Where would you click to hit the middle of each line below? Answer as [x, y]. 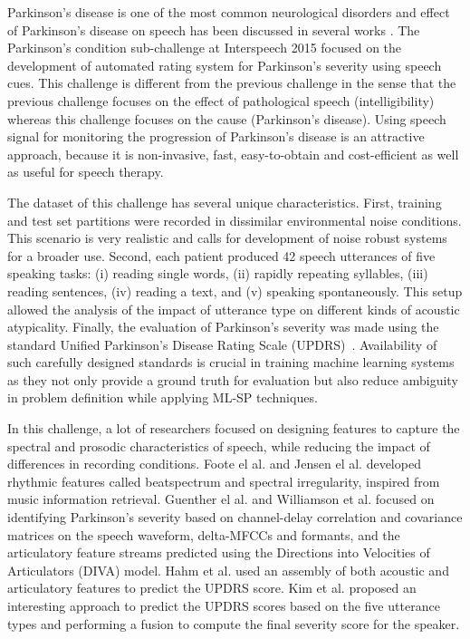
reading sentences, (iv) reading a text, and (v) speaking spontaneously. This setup [235, 290]
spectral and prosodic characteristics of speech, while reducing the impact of [219, 445]
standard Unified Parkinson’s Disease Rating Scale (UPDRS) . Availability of [222, 344]
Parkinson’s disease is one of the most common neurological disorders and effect [229, 12]
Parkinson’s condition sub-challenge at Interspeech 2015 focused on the [205, 48]
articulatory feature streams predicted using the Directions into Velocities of [219, 552]
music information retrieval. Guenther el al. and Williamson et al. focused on [221, 499]
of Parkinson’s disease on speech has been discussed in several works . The [214, 29]
